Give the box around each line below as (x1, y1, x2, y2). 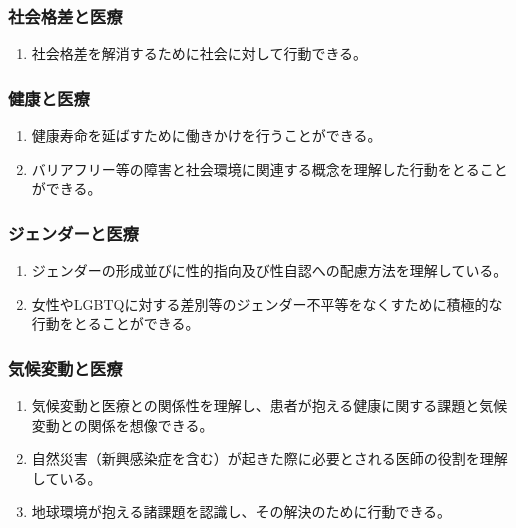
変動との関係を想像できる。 (31, 414, 214, 435)
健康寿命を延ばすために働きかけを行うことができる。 (31, 125, 382, 146)
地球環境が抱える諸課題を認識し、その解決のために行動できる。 (31, 501, 452, 522)
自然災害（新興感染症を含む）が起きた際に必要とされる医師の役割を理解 (31, 448, 508, 469)
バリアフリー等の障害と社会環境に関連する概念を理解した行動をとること (31, 158, 508, 179)
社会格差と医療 (8, 3, 123, 28)
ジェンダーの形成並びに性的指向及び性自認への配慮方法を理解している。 (31, 260, 508, 281)
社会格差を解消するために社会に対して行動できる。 (31, 43, 368, 64)
